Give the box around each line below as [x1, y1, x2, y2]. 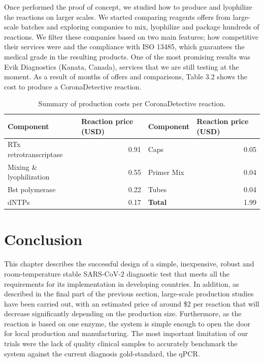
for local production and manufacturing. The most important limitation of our [4, 328, 248, 339]
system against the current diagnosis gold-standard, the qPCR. [4, 348, 200, 358]
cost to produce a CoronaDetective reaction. [4, 81, 142, 92]
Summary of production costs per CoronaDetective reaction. [38, 98, 226, 109]
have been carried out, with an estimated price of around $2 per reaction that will [4, 298, 259, 309]
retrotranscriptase [8, 148, 63, 159]
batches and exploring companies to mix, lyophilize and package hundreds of [21, 21, 259, 32]
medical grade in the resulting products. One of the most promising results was [4, 51, 250, 62]
